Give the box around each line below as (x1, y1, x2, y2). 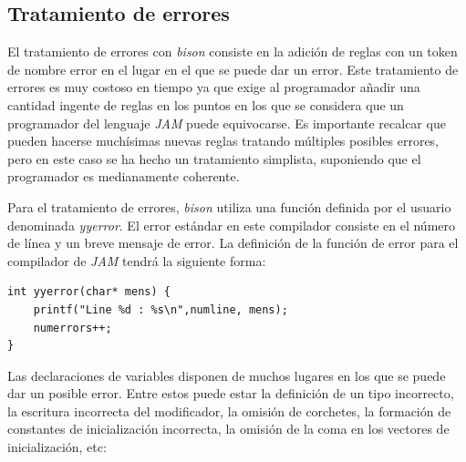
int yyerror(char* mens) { (7, 285, 171, 299)
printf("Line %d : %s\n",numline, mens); (33, 303, 288, 316)
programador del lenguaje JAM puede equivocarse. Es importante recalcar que (7, 113, 446, 132)
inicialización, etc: (7, 437, 107, 457)
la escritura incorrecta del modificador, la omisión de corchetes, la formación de (7, 401, 451, 420)
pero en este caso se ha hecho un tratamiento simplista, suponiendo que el (7, 149, 421, 168)
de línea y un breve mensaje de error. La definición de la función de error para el (7, 233, 459, 252)
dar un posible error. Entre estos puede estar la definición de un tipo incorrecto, (7, 384, 454, 403)
